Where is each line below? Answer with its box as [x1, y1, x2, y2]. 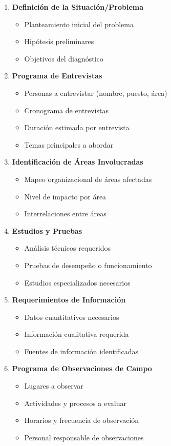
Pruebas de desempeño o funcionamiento [24, 259, 152, 270]
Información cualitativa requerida [24, 329, 129, 339]
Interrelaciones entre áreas [24, 208, 106, 219]
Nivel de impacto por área [24, 191, 106, 201]
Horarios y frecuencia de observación [24, 415, 139, 425]
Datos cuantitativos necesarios [24, 311, 119, 322]
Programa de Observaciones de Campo [12, 363, 152, 374]
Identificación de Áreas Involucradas [12, 156, 143, 167]
